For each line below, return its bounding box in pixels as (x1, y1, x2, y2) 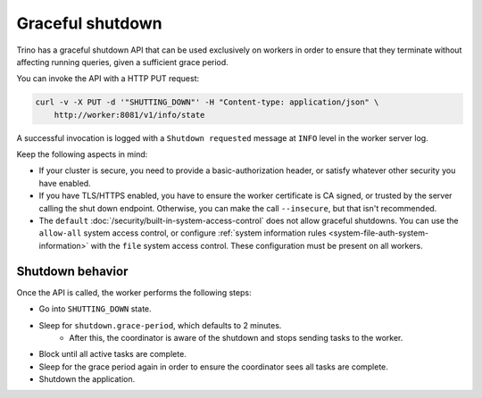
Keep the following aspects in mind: (16, 149, 148, 160)
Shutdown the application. (38, 374, 136, 385)
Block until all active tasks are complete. (38, 349, 187, 360)
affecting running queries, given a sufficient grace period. (16, 56, 229, 67)
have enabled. (38, 178, 91, 188)
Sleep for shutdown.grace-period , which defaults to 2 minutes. (38, 319, 282, 330)
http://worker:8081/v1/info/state (54, 110, 205, 120)
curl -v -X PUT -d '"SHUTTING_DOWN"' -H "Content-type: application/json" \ (35, 97, 379, 107)
